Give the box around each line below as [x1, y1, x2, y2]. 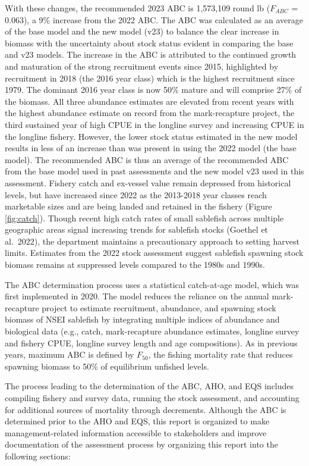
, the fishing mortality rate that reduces [148, 348, 293, 361]
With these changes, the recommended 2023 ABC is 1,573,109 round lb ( [5, 2, 270, 14]
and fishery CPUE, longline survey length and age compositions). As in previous [5, 336, 298, 349]
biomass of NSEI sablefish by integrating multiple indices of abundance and [5, 313, 280, 326]
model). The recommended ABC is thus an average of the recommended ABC [5, 153, 289, 165]
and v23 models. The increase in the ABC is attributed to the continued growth [5, 48, 297, 61]
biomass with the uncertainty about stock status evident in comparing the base [5, 36, 294, 49]
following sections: [5, 449, 71, 462]
